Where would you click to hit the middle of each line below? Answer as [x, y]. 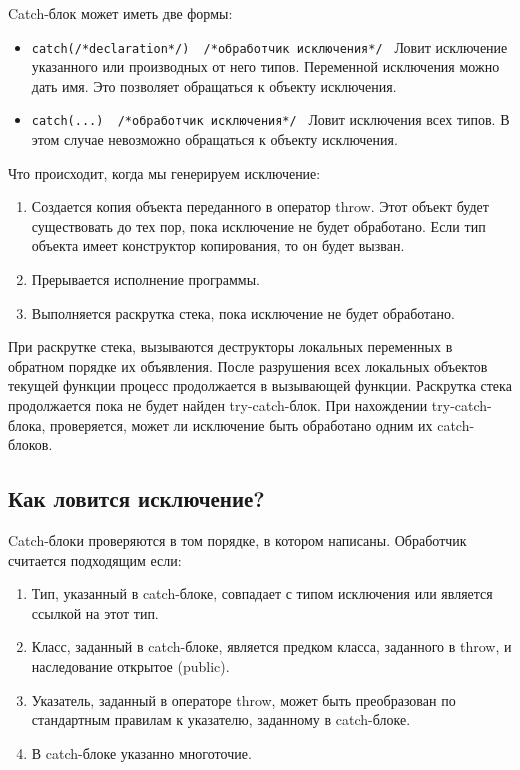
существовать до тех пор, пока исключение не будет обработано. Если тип [258, 225]
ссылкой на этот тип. [95, 612]
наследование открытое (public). [130, 665]
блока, [27, 424]
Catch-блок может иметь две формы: [120, 13]
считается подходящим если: [95, 559]
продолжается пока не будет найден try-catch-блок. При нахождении [218, 405]
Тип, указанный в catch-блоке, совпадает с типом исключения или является [262, 593]
